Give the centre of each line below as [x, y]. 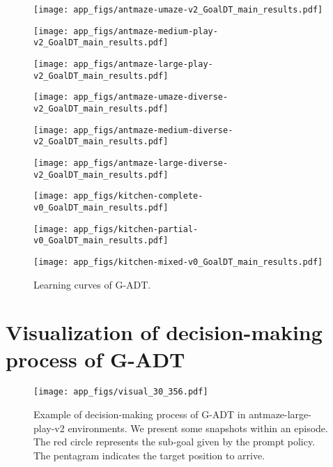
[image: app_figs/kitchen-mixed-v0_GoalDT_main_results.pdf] [178, 262]
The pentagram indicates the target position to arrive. [149, 455]
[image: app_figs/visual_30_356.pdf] [121, 392]
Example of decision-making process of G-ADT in [140, 414]
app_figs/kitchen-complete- [138, 196]
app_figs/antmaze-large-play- [143, 64]
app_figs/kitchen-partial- [136, 229]
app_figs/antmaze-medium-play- [146, 31]
